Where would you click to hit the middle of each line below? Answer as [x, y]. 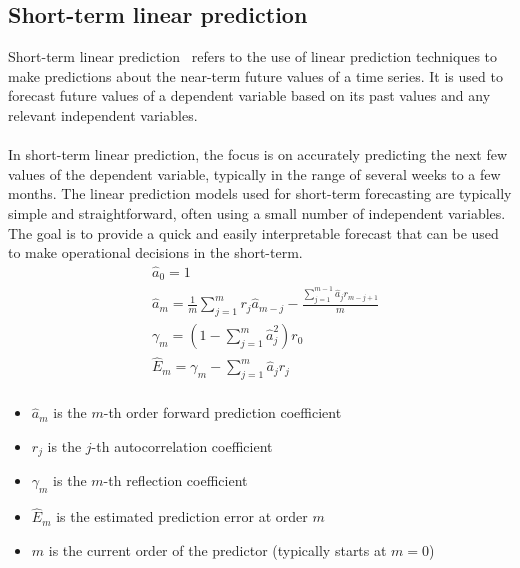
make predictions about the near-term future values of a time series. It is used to [255, 75]
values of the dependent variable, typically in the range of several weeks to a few [254, 173]
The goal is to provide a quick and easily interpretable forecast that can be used [253, 232]
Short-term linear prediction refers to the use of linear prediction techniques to [253, 56]
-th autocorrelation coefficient [182, 445]
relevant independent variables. [103, 114]
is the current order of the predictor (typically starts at [217, 549]
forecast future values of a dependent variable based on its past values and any [249, 95]
